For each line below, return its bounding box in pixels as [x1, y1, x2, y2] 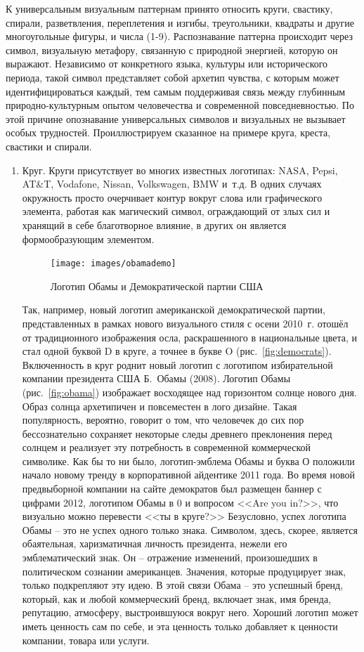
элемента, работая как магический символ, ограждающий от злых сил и [22, 204, 330, 219]
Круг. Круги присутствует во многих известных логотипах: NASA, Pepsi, [22, 162, 338, 177]
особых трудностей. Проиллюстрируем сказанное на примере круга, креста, [6, 125, 331, 140]
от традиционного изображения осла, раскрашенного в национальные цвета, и [22, 330, 358, 344]
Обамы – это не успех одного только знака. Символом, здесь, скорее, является [22, 522, 358, 537]
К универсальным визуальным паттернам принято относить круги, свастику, [6, 1, 333, 15]
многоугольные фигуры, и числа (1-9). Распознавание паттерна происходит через [6, 29, 353, 44]
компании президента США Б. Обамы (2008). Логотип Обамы [22, 371, 291, 386]
